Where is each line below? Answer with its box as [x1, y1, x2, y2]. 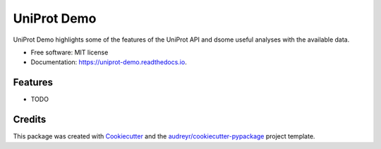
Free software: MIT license [30, 48, 109, 56]
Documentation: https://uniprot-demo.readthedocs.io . [30, 58, 187, 66]
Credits [13, 114, 47, 126]
